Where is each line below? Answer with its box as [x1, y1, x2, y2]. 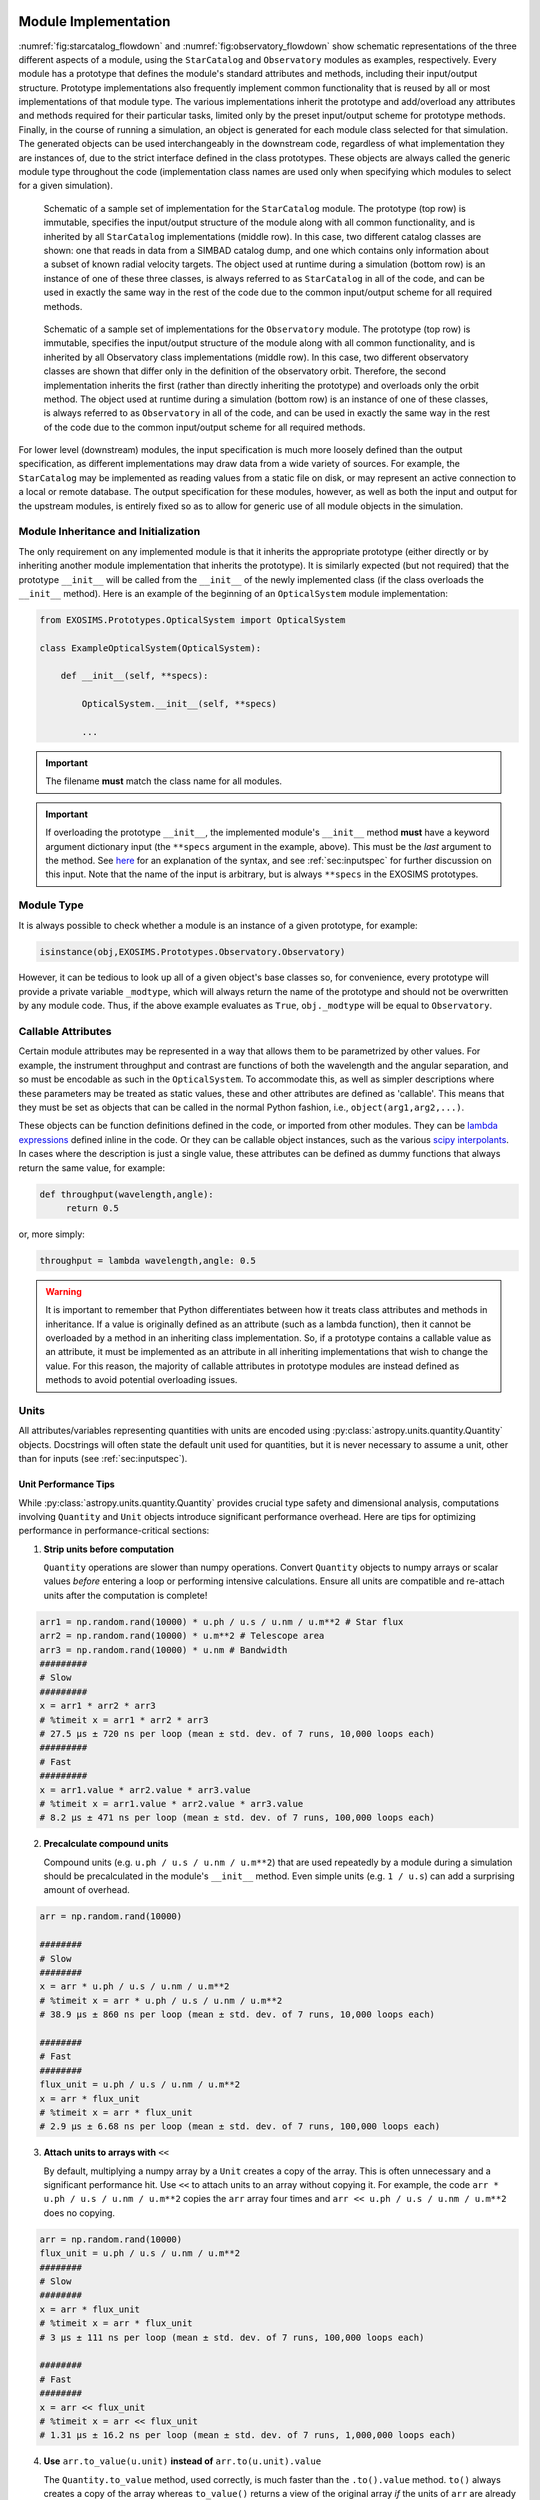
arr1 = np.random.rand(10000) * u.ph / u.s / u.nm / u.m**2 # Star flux [39, 1616, 404, 1627]
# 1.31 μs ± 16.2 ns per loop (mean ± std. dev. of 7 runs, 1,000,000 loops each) [39, 2430, 457, 2441]
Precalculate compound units [43, 1838, 169, 1850]
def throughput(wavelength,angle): [39, 1188, 214, 1200]
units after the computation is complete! [43, 1589, 208, 1601]
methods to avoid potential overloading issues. [45, 1374, 238, 1386]
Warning [45, 1285, 82, 1297]
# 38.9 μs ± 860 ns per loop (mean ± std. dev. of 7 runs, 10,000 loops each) [39, 2009, 435, 2020]
